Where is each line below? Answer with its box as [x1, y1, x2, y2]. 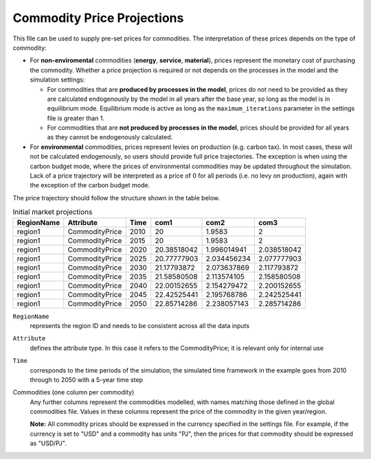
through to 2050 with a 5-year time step [30, 375, 144, 384]
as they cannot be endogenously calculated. [47, 133, 173, 141]
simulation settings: [30, 75, 85, 84]
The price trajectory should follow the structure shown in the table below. [12, 193, 220, 202]
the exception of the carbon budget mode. [30, 181, 150, 189]
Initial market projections [12, 207, 93, 217]
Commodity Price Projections [12, 10, 184, 25]
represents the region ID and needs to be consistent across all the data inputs [30, 321, 250, 329]
